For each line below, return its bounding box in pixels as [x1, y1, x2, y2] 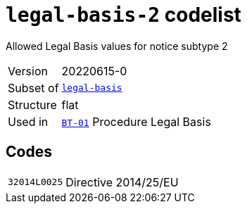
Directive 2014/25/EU [65, 175, 179, 189]
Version [8, 63, 48, 78]
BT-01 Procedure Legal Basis [61, 114, 211, 129]
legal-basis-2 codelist [6, 3, 241, 27]
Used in [8, 114, 49, 129]
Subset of [8, 80, 59, 95]
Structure [8, 97, 57, 112]
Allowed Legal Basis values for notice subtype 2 [6, 39, 228, 52]
